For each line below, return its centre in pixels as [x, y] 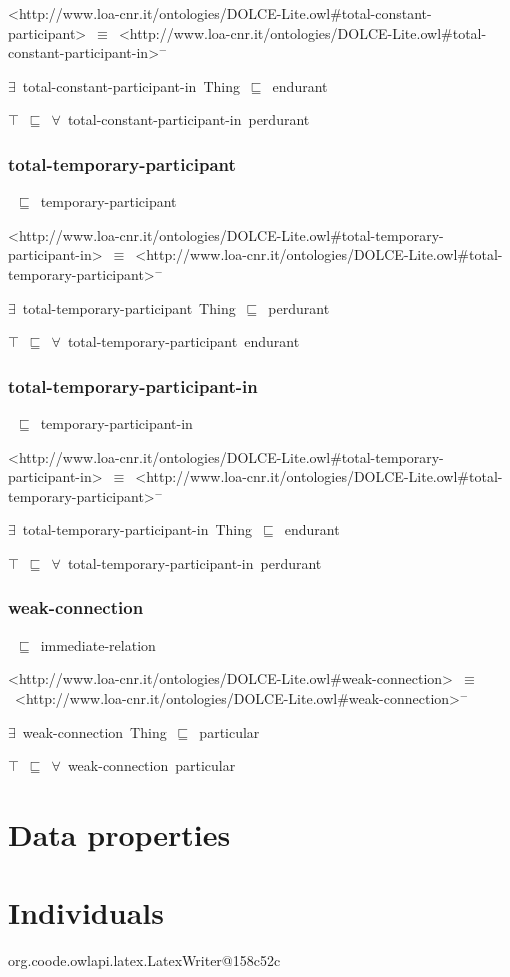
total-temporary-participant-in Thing [137, 529]
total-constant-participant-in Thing [131, 85]
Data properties [119, 833]
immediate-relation [98, 644]
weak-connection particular [151, 765]
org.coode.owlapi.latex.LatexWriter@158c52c [144, 960]
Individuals [86, 912]
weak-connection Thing [94, 731]
